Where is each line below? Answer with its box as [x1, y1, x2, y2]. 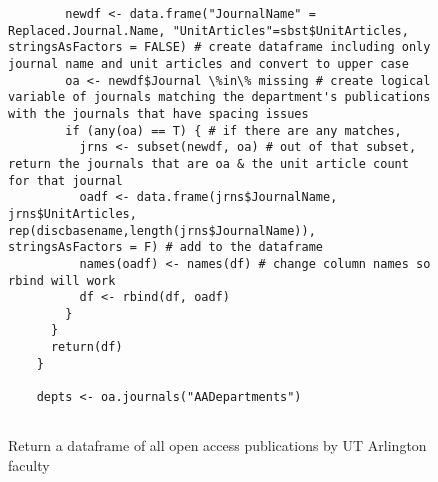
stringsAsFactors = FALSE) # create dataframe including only [8, 40, 431, 55]
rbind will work [8, 273, 116, 288]
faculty [8, 455, 50, 475]
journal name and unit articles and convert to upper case [8, 56, 409, 71]
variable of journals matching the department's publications [8, 90, 431, 105]
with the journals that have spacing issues [8, 106, 309, 121]
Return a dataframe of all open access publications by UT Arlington [8, 435, 427, 456]
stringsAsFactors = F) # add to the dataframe [8, 240, 323, 255]
